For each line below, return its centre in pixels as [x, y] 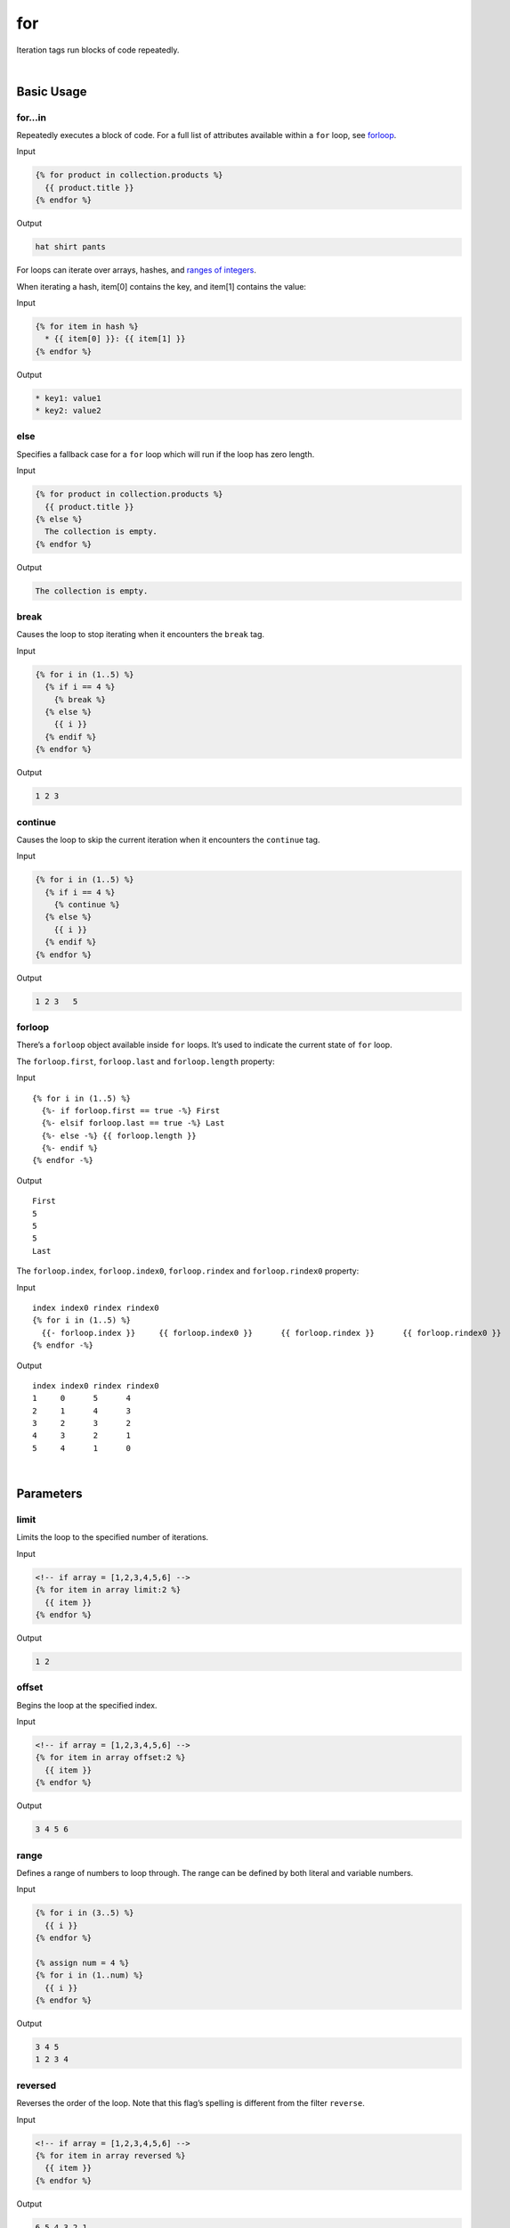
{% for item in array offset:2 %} [110, 1757]
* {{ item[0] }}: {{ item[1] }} [115, 339]
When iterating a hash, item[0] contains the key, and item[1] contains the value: [162, 286]
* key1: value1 [68, 398]
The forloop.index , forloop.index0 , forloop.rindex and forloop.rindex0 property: [188, 1271]
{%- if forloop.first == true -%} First [131, 1110]
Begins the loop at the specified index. [87, 1705]
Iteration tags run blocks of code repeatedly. [98, 50]
